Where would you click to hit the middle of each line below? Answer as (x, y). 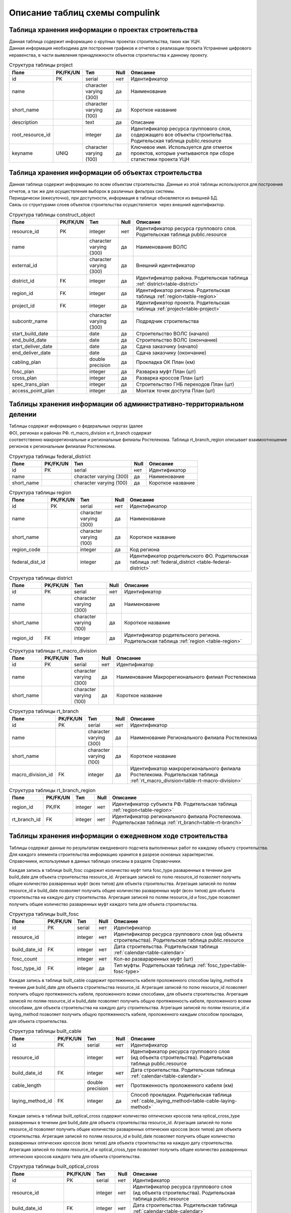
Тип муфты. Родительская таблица (155, 966)
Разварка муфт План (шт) (166, 372)
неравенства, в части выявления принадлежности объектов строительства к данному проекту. (109, 55)
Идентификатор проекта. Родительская (183, 303)
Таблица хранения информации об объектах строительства (105, 173)
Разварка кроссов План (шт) (170, 378)
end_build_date (29, 340)
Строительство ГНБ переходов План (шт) (185, 384)
